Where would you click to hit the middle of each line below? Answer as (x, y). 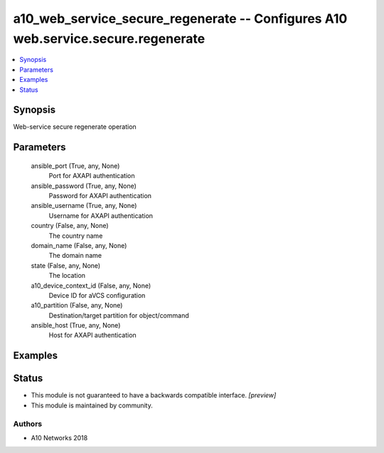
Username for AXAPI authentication (101, 215)
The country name (76, 236)
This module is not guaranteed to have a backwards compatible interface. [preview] (154, 395)
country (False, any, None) (70, 226)
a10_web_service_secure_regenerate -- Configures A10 (180, 19)
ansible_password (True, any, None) (84, 186)
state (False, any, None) (66, 265)
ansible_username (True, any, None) (84, 206)
